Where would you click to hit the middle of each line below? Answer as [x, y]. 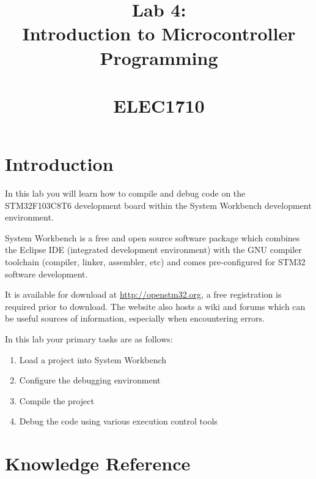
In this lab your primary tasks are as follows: [89, 339]
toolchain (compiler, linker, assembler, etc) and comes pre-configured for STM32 [155, 262]
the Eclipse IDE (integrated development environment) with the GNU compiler [153, 250]
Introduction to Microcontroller [159, 33]
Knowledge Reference [98, 463]
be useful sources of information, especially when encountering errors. [135, 318]
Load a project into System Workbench [93, 359]
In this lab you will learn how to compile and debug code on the [125, 193]
